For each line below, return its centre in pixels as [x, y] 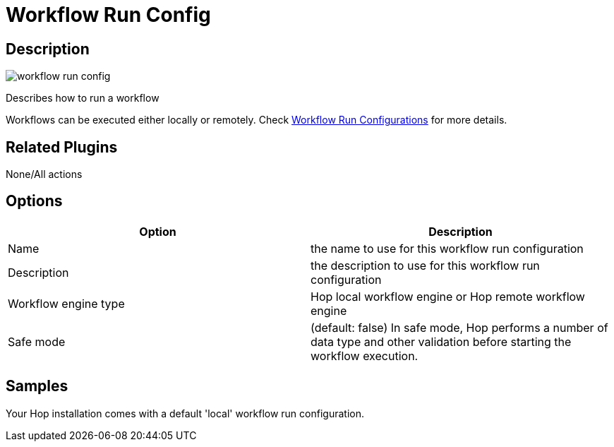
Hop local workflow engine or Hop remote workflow [448, 296]
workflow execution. [365, 356]
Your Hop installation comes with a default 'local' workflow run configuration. [185, 413]
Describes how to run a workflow [83, 98]
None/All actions [44, 174]
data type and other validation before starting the [441, 341]
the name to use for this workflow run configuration [447, 248]
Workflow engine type [66, 303]
